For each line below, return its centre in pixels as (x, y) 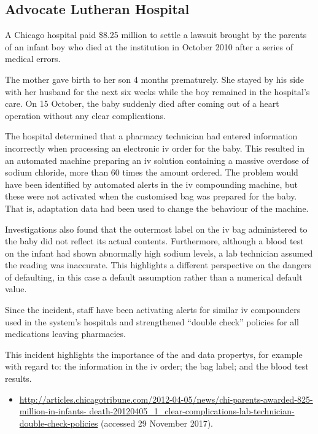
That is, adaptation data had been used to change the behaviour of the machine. (157, 208)
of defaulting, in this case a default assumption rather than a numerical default (154, 277)
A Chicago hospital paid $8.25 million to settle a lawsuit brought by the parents (156, 35)
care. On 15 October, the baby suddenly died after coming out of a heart (142, 103)
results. (18, 378)
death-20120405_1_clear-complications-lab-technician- (192, 411)
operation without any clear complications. (85, 115)
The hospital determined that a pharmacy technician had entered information (151, 136)
